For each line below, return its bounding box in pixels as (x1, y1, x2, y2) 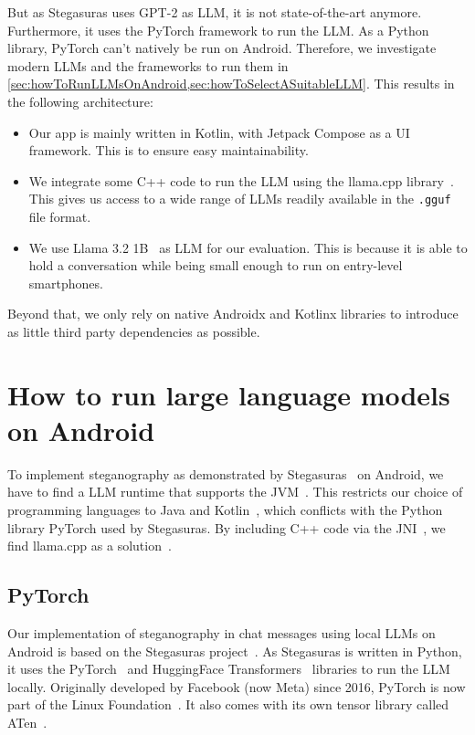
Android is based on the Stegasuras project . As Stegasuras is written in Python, (7, 641, 462, 660)
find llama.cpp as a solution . (7, 536, 172, 555)
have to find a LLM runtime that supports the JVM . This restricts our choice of (7, 482, 463, 501)
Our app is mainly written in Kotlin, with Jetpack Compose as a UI (28, 122, 410, 142)
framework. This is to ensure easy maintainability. (28, 141, 309, 160)
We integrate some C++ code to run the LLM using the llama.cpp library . (28, 171, 454, 190)
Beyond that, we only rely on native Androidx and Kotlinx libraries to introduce (7, 304, 459, 323)
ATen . (7, 713, 47, 732)
